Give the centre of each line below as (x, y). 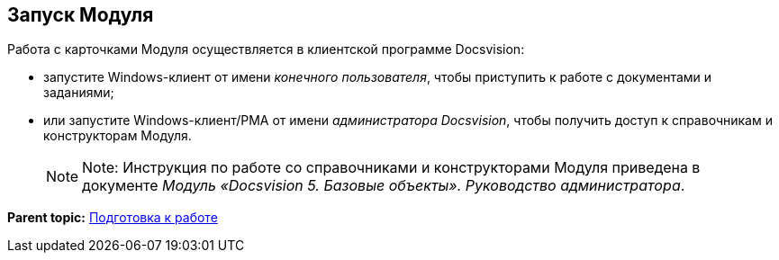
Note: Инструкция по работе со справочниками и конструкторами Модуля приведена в (391, 168)
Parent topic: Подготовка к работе (113, 218)
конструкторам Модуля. (118, 136)
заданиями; (79, 93)
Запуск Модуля (81, 15)
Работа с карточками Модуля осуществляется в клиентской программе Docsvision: (266, 49)
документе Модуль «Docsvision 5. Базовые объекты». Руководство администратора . (384, 186)
